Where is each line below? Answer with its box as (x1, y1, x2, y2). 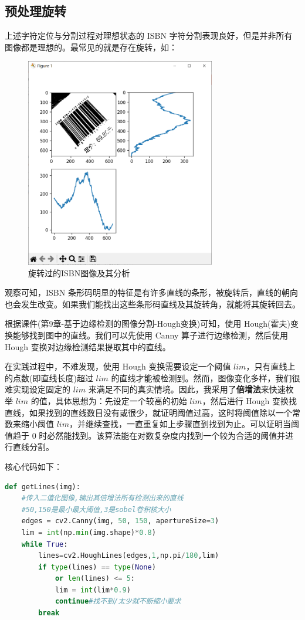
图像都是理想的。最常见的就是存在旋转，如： (5, 40, 177, 53)
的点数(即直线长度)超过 (5, 371, 93, 384)
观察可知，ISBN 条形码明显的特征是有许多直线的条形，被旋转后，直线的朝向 (5, 286, 298, 299)
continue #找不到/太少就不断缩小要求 (55, 597, 181, 606)
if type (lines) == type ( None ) (38, 563, 156, 571)
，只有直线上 (246, 360, 296, 372)
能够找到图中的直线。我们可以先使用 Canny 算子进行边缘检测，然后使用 (12, 329, 288, 341)
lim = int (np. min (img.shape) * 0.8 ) (21, 528, 156, 537)
